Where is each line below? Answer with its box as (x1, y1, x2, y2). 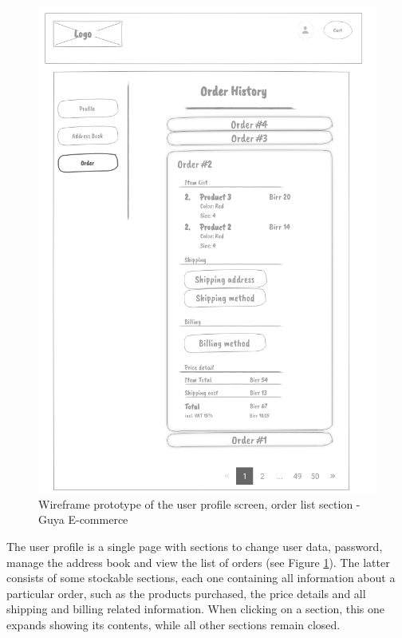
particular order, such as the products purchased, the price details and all (6, 585, 366, 601)
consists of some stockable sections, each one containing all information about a (6, 569, 396, 586)
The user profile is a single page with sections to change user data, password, (6, 537, 383, 554)
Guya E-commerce (38, 511, 128, 528)
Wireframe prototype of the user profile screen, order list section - (38, 495, 361, 512)
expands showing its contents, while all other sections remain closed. (6, 616, 341, 632)
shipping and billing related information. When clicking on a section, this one (6, 600, 385, 617)
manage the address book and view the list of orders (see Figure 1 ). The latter (6, 553, 390, 570)
